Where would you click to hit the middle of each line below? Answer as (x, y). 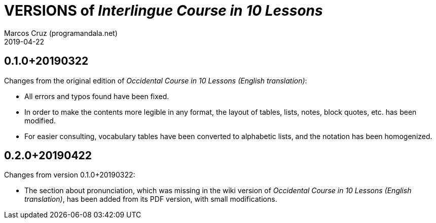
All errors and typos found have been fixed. (97, 96)
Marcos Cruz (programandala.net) (61, 33)
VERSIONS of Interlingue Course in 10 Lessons (163, 11)
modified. (40, 120)
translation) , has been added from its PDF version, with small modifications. (151, 199)
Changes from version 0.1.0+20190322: (70, 175)
